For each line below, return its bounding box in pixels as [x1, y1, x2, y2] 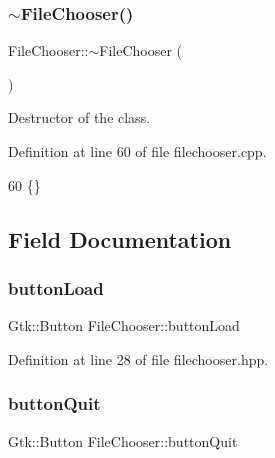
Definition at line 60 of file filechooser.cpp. [8, 141, 267, 161]
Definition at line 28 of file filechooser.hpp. [8, 348, 269, 369]
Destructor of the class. [8, 107, 151, 128]
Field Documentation [8, 223, 232, 254]
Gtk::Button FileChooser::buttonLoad [8, 315, 240, 336]
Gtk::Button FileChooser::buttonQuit [8, 430, 238, 451]
